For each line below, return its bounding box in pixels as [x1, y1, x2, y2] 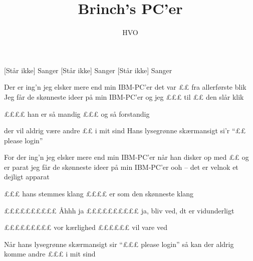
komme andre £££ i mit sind [4, 248, 96, 259]
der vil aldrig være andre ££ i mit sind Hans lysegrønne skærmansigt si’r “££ [4, 125, 246, 136]
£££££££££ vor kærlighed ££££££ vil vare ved [4, 222, 168, 232]
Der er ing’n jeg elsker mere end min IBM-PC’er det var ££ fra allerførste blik [4, 82, 246, 92]
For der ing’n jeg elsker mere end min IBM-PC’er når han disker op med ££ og [4, 152, 249, 162]
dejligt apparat [4, 171, 50, 182]
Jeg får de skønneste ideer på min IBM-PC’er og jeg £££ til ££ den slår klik [4, 91, 244, 102]
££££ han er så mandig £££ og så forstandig [4, 108, 150, 119]
